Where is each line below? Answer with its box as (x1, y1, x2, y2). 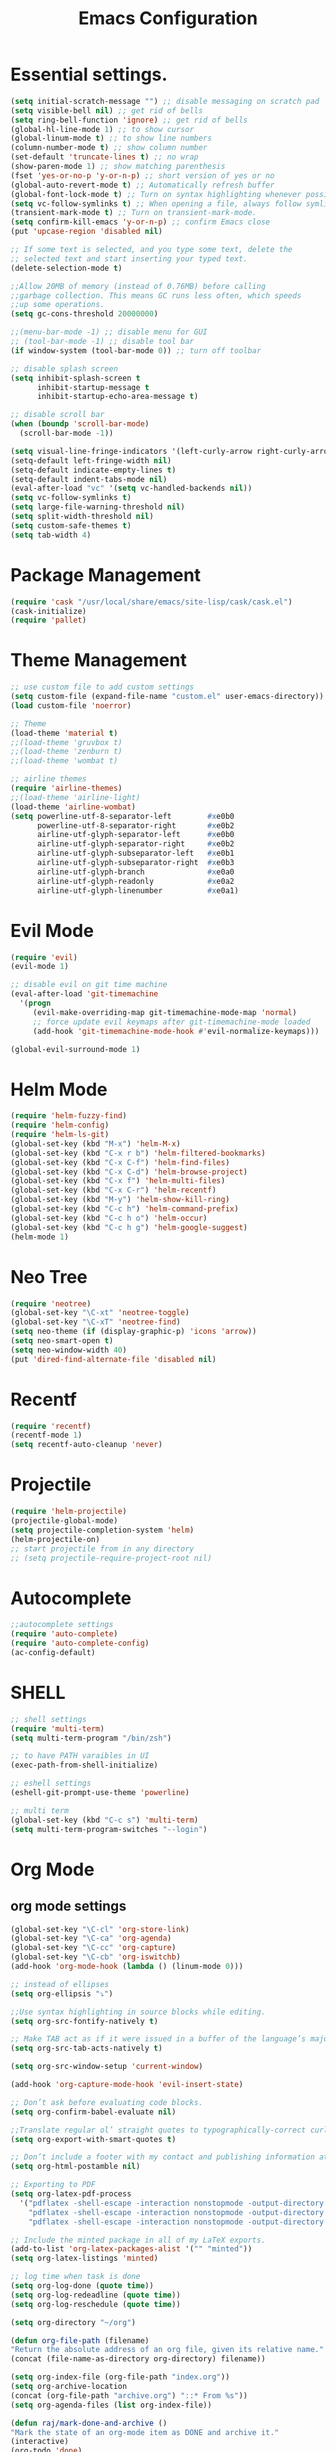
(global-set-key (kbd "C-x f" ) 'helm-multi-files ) (10, 1176, 226, 1186)
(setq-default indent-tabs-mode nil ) (10, 474, 168, 484)
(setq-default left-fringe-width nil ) (10, 455, 172, 466)
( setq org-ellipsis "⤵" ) (10, 1988, 114, 1999)
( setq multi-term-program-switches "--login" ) (10, 1824, 208, 1834)
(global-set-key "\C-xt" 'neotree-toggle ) (10, 1308, 190, 1318)
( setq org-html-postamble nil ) (10, 2162, 141, 2172)
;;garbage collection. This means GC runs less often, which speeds (10, 290, 302, 301)
